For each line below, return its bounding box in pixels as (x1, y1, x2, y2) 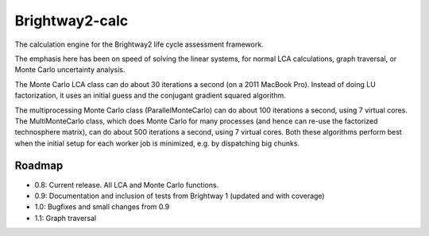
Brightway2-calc (14, 12, 129, 29)
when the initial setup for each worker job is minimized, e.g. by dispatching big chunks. (14, 139, 300, 148)
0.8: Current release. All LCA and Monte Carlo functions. (34, 180, 219, 189)
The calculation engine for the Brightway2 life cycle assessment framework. (14, 40, 264, 49)
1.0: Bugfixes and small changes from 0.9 (34, 202, 170, 211)
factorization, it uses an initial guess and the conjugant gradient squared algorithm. (14, 91, 286, 101)
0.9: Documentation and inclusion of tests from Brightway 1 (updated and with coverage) (34, 191, 325, 200)
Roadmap (14, 159, 64, 173)
